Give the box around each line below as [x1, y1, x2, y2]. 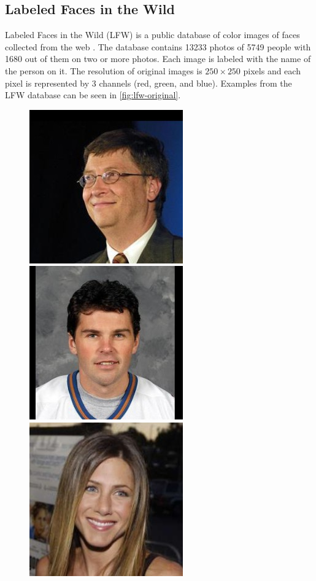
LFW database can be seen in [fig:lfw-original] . [5, 88, 181, 101]
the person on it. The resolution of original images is [5, 64, 202, 77]
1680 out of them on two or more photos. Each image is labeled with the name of [5, 52, 311, 65]
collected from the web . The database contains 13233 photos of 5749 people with [5, 40, 311, 53]
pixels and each [243, 64, 301, 77]
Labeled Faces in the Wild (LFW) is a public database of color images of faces [5, 28, 300, 41]
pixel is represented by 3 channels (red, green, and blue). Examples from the [5, 76, 292, 89]
